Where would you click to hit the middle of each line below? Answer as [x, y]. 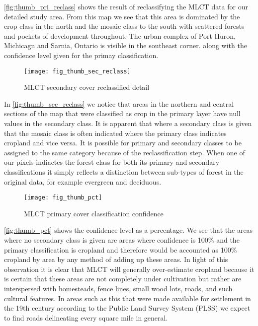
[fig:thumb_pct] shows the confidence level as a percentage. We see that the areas [129, 230]
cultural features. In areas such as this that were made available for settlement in [128, 298]
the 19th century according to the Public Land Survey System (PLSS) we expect [127, 308]
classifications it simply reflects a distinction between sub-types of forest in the [124, 171]
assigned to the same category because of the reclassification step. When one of [125, 152]
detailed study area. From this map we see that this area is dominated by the [122, 16]
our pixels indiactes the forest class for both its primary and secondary [112, 162]
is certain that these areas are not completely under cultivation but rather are [123, 279]
